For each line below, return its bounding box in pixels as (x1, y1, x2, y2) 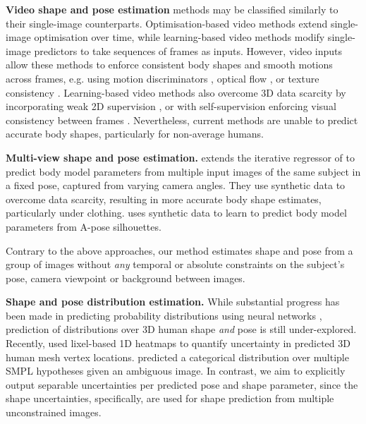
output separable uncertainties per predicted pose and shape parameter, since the (6, 377, 358, 392)
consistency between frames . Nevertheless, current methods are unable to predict (6, 112, 358, 127)
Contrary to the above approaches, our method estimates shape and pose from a (6, 243, 353, 258)
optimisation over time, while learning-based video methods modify (34, 30, 325, 44)
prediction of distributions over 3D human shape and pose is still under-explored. (6, 322, 357, 337)
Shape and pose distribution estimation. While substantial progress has (6, 294, 340, 309)
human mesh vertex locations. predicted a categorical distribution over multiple (6, 349, 349, 364)
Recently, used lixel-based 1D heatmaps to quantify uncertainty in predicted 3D (6, 336, 350, 351)
